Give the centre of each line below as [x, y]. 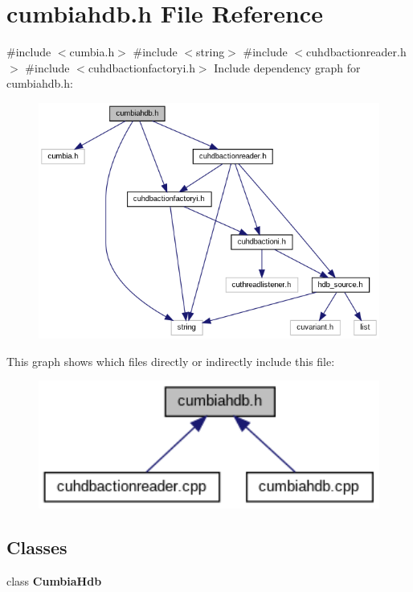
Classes [37, 547]
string [211, 52]
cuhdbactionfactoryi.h [141, 67]
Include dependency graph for [287, 67]
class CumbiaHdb [54, 581]
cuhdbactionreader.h [356, 52]
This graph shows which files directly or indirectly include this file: [171, 361]
